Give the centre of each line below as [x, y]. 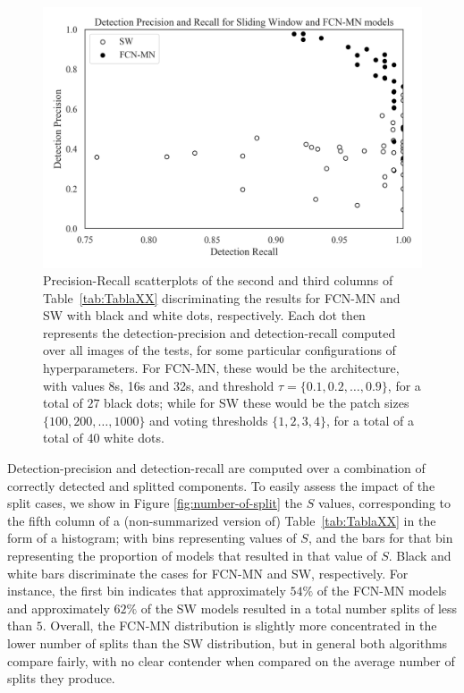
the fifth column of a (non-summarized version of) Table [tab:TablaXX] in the [222, 520]
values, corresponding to [384, 503]
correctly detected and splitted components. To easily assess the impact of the [221, 485]
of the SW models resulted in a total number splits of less [299, 608]
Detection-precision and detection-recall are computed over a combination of [216, 468]
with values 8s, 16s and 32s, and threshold [159, 385]
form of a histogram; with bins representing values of [152, 538]
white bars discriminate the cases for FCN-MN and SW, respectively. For [208, 573]
